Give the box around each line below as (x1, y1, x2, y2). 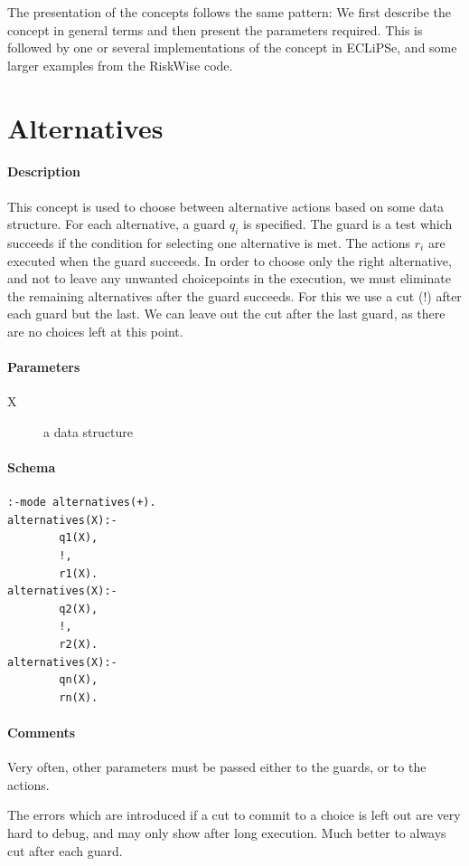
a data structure (43, 422, 133, 441)
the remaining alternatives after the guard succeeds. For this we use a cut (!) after (7, 286, 462, 305)
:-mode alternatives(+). (7, 496, 156, 509)
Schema (7, 458, 56, 477)
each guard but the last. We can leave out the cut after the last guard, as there (7, 304, 446, 323)
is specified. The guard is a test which (242, 214, 453, 233)
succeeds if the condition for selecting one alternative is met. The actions (7, 233, 411, 252)
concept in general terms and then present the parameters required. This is (7, 20, 423, 39)
